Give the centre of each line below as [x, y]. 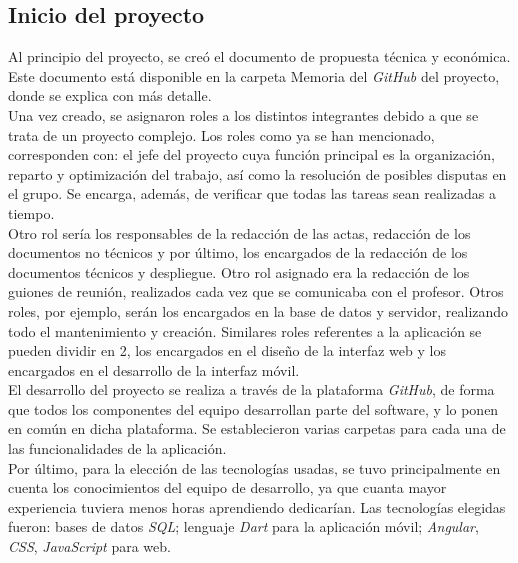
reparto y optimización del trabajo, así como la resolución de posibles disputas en [257, 173]
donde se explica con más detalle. [110, 95]
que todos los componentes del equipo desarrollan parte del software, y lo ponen [253, 408]
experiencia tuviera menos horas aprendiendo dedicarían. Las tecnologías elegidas [257, 506]
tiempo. [31, 212]
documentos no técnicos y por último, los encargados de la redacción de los [238, 252]
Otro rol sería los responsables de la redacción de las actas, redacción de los [239, 232]
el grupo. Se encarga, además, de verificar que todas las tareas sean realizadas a [252, 193]
